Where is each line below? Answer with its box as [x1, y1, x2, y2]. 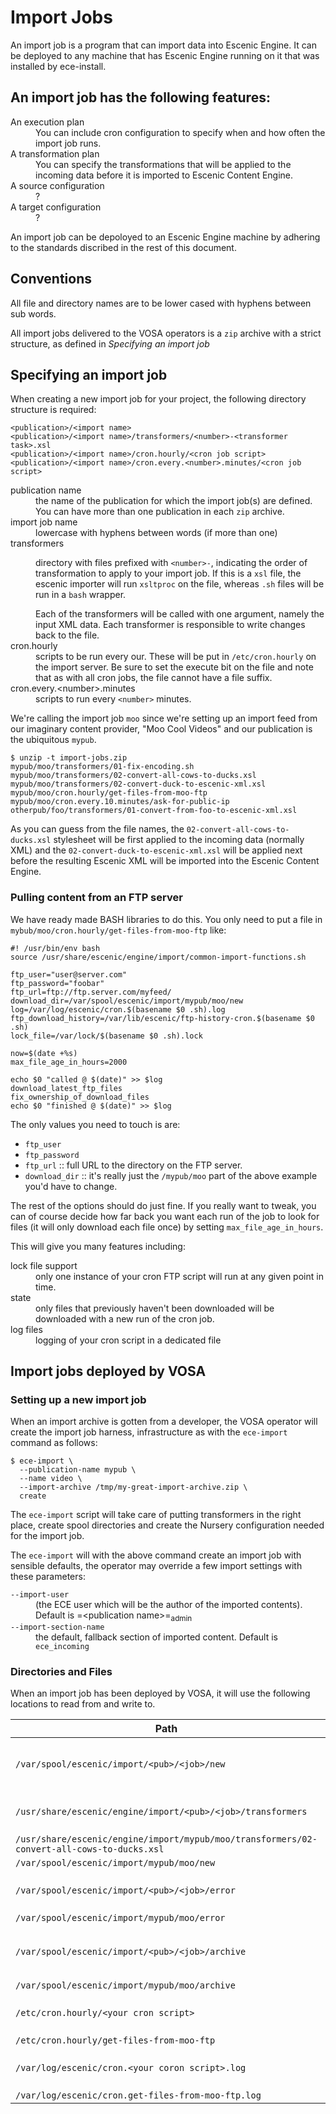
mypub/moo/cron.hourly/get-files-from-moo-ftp [10, 788, 208, 798]
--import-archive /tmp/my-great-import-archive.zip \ [19, 1482, 248, 1493]
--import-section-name [10, 1622, 105, 1633]
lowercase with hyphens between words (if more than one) [35, 527, 278, 539]
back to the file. [35, 629, 100, 641]
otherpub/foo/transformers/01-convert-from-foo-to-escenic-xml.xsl [10, 806, 298, 816]
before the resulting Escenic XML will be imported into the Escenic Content [10, 855, 320, 867]
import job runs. [35, 137, 102, 149]
